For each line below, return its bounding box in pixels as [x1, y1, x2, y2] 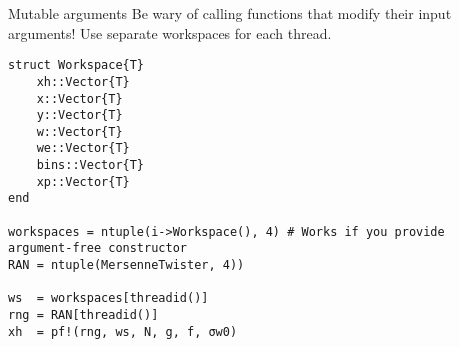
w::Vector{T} [36, 124, 123, 139]
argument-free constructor [8, 241, 187, 256]
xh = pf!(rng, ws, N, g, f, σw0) [8, 324, 238, 339]
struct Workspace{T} [8, 58, 145, 73]
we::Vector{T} [36, 141, 130, 156]
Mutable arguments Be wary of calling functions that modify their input [8, 3, 452, 23]
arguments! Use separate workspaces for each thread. [8, 22, 332, 43]
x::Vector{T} [36, 91, 123, 106]
